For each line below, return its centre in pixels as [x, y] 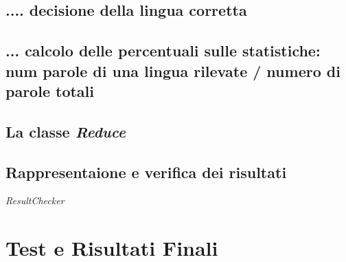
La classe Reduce [66, 131]
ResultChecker [35, 200]
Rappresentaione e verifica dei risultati [146, 172]
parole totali [50, 90]
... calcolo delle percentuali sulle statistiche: [163, 51]
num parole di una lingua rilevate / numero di [173, 70]
